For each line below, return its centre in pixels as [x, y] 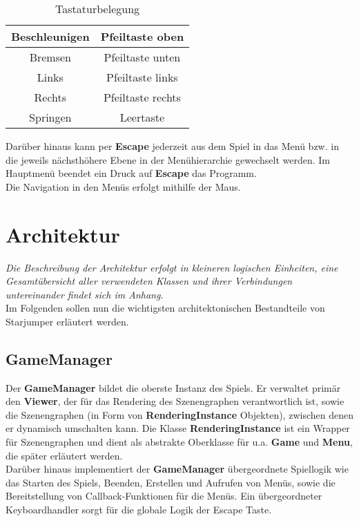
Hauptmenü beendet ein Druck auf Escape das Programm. [131, 173]
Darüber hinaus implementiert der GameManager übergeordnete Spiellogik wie [177, 469]
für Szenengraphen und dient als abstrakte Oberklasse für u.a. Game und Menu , [179, 442]
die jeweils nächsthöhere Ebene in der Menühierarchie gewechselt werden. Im [168, 159]
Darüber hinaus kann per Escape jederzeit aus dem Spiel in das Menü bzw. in [172, 146]
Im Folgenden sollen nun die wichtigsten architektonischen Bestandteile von [165, 308]
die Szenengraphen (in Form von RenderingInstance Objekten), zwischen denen [179, 414]
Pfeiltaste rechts [142, 97]
